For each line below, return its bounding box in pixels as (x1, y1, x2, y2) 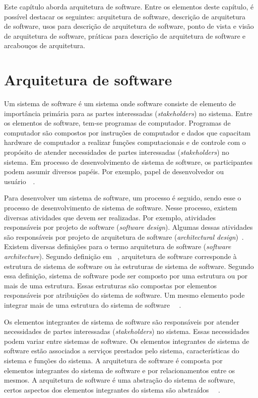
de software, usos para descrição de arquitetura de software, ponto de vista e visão (4, 21, 254, 31)
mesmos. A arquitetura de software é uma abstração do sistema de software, (4, 375, 235, 385)
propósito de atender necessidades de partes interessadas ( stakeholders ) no (4, 147, 229, 157)
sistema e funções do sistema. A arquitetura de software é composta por (4, 355, 223, 365)
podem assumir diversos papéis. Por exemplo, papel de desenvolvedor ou (4, 166, 224, 177)
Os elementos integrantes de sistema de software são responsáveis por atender (4, 316, 240, 327)
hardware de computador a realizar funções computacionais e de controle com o (4, 137, 246, 147)
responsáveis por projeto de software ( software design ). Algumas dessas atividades (4, 222, 253, 232)
